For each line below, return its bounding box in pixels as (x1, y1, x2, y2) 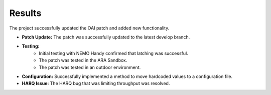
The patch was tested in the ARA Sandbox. (39, 57, 127, 63)
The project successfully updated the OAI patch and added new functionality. (9, 25, 170, 31)
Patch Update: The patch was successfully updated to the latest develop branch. (22, 34, 190, 40)
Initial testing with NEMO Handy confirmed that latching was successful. (39, 50, 188, 56)
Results (9, 7, 42, 18)
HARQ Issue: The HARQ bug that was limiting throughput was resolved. (22, 80, 170, 86)
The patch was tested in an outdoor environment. (39, 64, 141, 70)
